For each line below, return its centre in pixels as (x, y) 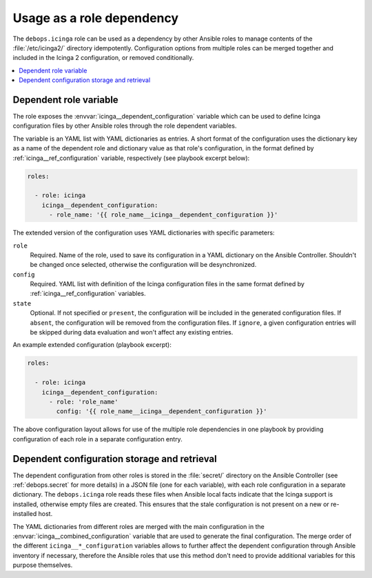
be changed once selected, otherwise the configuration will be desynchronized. (143, 265)
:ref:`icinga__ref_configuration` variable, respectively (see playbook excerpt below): (131, 158)
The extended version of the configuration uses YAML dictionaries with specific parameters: (144, 233)
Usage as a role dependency (96, 18)
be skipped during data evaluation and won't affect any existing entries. (132, 332)
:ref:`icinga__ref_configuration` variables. (88, 294)
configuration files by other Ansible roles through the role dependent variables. (125, 126)
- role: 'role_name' (84, 401)
